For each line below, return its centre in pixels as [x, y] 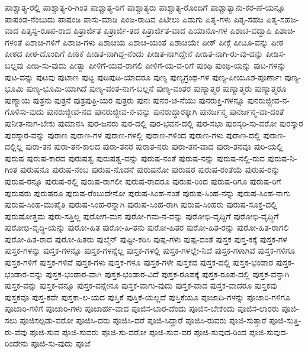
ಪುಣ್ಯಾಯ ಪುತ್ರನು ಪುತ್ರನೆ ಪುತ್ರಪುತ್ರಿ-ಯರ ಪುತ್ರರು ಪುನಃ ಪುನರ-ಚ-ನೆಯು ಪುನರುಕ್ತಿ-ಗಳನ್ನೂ [125, 100]
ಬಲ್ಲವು [14, 65]
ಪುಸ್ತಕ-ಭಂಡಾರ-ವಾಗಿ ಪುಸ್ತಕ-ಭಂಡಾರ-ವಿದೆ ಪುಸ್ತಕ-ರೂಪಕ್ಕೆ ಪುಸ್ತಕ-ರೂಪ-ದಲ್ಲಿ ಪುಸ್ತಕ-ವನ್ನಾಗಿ [168, 273]
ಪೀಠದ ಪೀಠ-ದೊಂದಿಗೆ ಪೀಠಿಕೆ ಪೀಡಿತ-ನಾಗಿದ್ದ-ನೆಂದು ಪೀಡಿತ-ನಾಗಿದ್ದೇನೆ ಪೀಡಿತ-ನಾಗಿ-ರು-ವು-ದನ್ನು [134, 54]
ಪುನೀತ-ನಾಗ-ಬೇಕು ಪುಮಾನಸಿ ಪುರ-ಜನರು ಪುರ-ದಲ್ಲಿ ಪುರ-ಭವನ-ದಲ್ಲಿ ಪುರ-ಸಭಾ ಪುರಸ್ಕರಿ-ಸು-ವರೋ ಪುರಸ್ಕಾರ [154, 123]
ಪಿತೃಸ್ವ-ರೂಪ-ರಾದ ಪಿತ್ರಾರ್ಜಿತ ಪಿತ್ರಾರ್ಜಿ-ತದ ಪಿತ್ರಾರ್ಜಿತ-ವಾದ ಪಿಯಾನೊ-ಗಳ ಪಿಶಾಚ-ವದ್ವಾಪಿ [146, 30]
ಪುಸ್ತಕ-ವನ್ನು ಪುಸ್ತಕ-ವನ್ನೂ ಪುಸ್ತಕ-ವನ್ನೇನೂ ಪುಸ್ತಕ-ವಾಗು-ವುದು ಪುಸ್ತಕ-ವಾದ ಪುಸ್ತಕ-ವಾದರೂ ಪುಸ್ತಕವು [141, 285]
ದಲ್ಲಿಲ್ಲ [14, 146]
